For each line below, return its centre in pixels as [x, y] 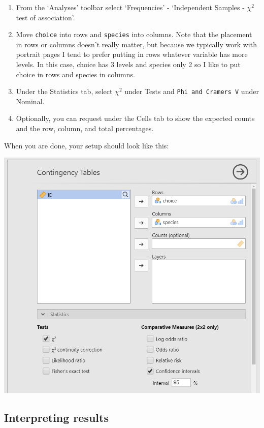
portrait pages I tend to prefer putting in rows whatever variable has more [132, 54]
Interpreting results [56, 417]
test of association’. [45, 17]
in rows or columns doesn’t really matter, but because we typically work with [136, 44]
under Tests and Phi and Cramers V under [192, 91]
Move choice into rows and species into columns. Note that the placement [134, 34]
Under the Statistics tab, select [64, 91]
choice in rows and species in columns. [75, 74]
